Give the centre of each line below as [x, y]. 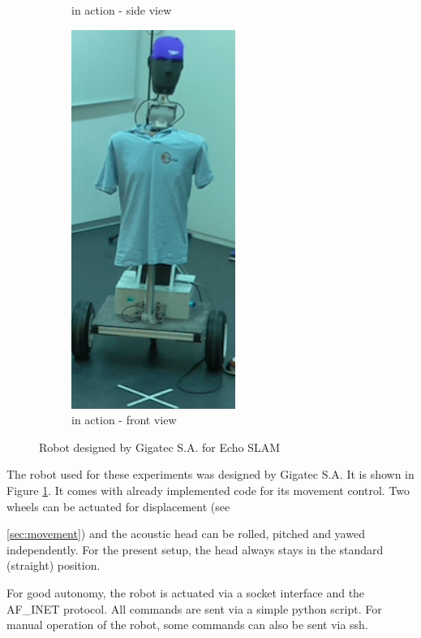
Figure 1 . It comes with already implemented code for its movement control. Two [208, 490]
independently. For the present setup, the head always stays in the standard [195, 549]
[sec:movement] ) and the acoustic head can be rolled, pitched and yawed [186, 534]
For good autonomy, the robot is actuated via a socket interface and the [186, 592]
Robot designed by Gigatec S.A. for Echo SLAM [160, 447]
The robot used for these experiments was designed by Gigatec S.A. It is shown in [210, 474]
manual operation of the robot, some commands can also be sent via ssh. [187, 625]
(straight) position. [54, 565]
